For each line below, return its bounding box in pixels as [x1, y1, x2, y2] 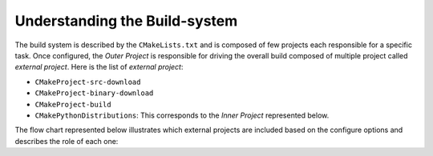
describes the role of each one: [14, 136, 119, 146]
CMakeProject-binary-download [34, 89, 154, 98]
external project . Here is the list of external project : [14, 62, 184, 72]
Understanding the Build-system [14, 12, 238, 30]
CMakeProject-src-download [34, 77, 141, 86]
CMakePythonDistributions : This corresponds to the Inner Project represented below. [34, 110, 330, 120]
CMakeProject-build [34, 100, 111, 109]
